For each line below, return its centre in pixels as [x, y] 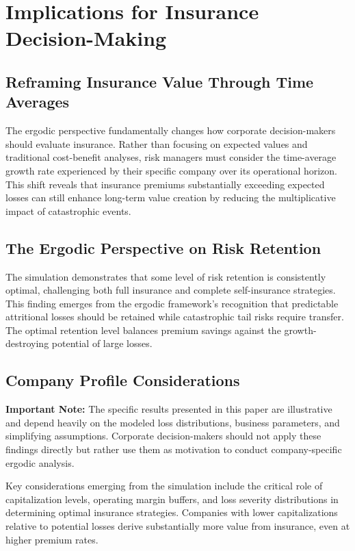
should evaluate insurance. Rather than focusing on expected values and [157, 143]
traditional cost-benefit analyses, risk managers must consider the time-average [171, 157]
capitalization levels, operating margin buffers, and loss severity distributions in [172, 499]
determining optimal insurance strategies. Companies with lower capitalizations [172, 512]
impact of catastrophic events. [68, 210]
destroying [27, 343]
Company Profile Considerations [123, 380]
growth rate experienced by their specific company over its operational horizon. [171, 170]
